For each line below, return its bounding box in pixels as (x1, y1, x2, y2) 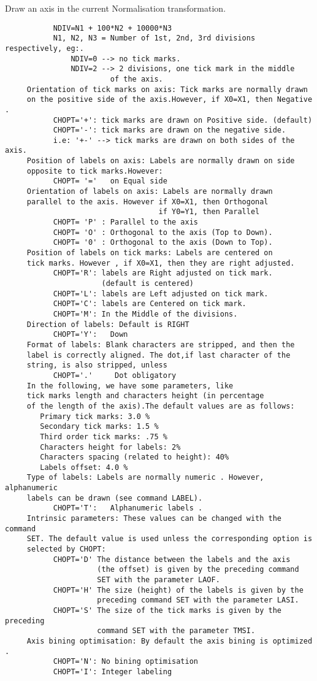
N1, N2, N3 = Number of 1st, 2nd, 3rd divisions (53, 34, 256, 43)
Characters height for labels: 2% (40, 442, 181, 452)
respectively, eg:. (5, 44, 84, 53)
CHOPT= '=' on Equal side (53, 177, 167, 186)
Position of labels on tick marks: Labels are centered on (26, 248, 273, 258)
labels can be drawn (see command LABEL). (26, 493, 203, 502)
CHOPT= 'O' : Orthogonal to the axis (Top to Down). (53, 228, 273, 237)
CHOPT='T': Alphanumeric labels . (53, 504, 203, 513)
